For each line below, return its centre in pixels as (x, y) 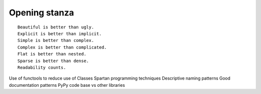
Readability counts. (42, 67)
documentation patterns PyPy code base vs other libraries (67, 85)
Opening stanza (42, 13)
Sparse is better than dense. (53, 61)
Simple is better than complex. (56, 40)
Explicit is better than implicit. (60, 34)
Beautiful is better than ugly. (56, 27)
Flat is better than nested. (52, 54)
